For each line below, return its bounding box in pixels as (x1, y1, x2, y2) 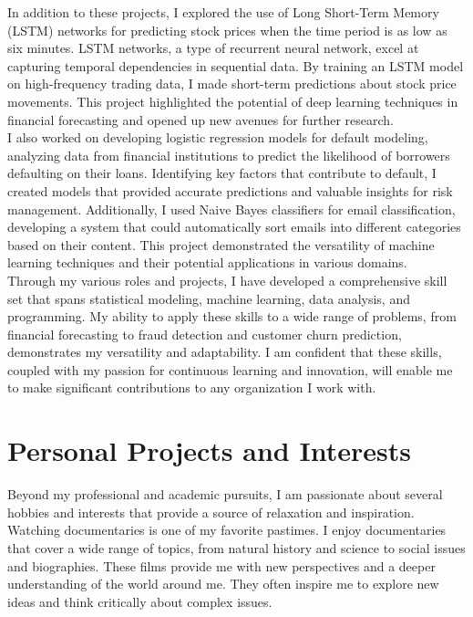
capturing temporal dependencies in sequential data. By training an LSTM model (7, 56, 464, 75)
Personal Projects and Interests (7, 432, 411, 469)
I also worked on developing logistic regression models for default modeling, (7, 128, 428, 147)
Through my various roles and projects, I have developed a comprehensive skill (7, 270, 447, 289)
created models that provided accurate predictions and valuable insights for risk (7, 181, 453, 200)
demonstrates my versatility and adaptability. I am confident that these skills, (7, 342, 442, 361)
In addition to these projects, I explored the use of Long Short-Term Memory (7, 3, 439, 21)
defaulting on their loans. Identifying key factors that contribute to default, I (7, 163, 437, 183)
